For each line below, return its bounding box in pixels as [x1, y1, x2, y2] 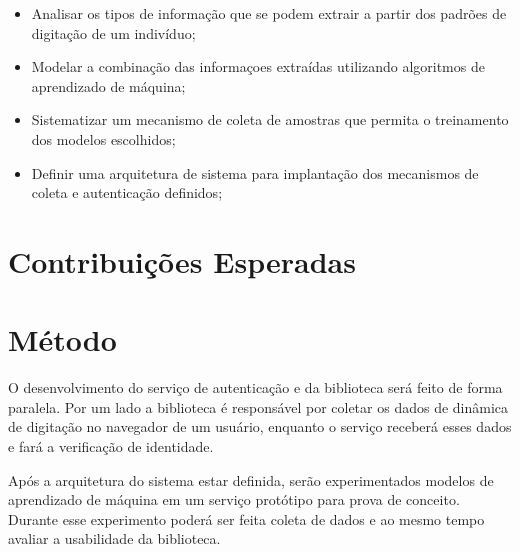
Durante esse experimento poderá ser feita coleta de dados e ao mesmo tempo [8, 508, 485, 529]
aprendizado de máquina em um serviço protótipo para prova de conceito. [8, 489, 460, 510]
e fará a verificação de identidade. [8, 436, 214, 457]
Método [8, 319, 117, 360]
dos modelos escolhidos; [31, 128, 176, 149]
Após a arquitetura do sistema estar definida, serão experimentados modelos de [8, 469, 494, 490]
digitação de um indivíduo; [31, 22, 196, 43]
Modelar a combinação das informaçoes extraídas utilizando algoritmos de [31, 56, 485, 77]
